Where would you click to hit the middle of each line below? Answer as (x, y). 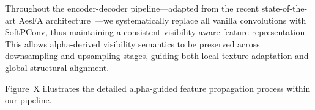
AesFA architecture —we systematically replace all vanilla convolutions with (162, 20)
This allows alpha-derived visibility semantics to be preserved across (132, 43)
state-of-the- (284, 8)
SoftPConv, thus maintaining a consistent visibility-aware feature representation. (156, 32)
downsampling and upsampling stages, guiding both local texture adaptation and (157, 56)
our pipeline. (28, 100)
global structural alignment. (57, 67)
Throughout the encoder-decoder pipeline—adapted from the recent (132, 8)
